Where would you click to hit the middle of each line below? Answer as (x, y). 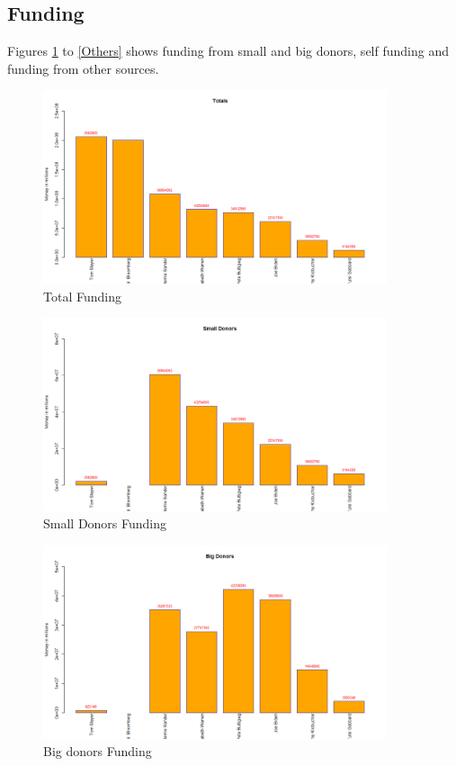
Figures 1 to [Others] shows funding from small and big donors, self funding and (228, 51)
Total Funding (82, 296)
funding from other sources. (83, 68)
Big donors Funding (98, 751)
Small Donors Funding (105, 523)
